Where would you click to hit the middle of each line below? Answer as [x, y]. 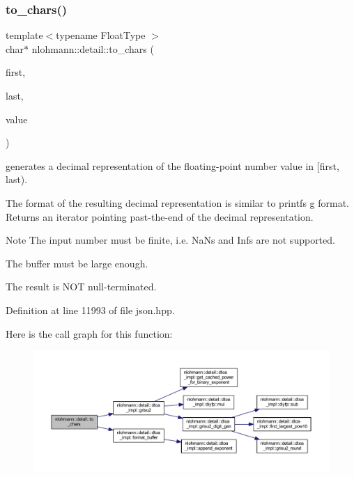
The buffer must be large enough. [77, 263]
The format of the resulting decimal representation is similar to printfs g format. [177, 202]
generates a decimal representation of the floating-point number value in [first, [172, 165]
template [24, 35]
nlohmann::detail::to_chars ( [93, 48]
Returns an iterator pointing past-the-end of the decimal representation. [160, 216]
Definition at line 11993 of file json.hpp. [90, 310]
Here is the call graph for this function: [89, 333]
